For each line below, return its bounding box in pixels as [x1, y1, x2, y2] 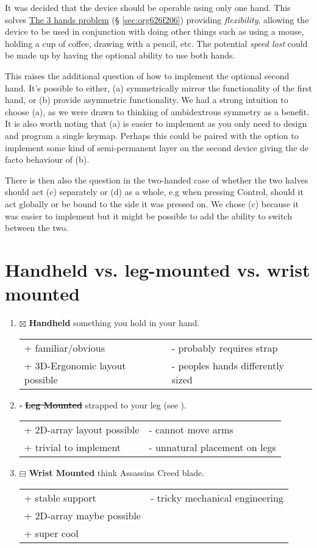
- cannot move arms [149, 422, 233, 437]
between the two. [5, 221, 68, 234]
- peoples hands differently [171, 358, 285, 372]
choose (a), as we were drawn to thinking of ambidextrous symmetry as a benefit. [5, 105, 310, 118]
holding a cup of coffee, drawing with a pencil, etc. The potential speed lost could [5, 37, 308, 49]
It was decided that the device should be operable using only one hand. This [5, 1, 291, 13]
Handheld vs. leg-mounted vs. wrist [5, 257, 310, 282]
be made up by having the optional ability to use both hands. [5, 49, 235, 62]
